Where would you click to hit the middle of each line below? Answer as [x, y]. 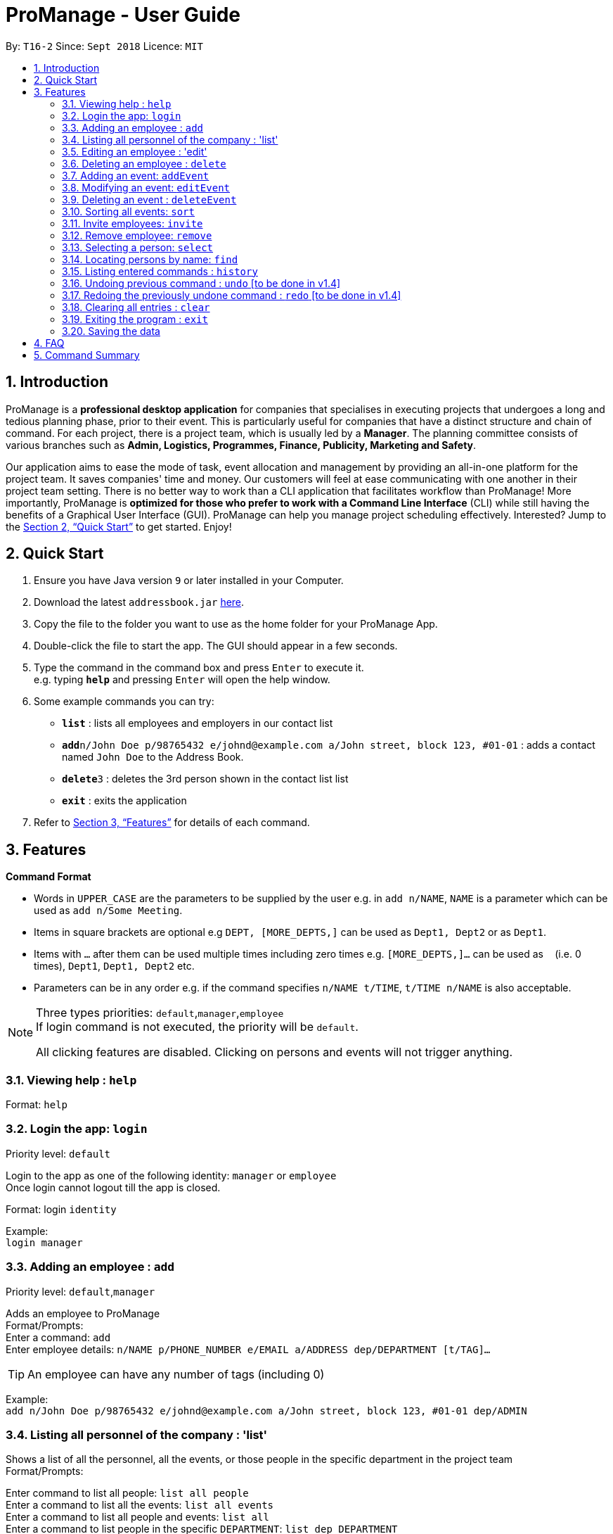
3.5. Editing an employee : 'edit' [135, 151]
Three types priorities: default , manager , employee [160, 1013]
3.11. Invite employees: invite [133, 223]
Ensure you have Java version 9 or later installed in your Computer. [189, 581]
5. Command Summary [87, 355]
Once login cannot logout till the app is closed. [113, 1187]
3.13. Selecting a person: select [138, 247]
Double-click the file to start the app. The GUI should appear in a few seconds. [216, 646]
